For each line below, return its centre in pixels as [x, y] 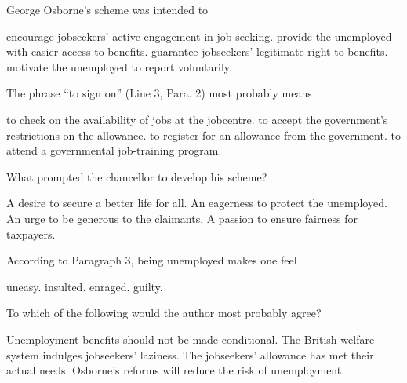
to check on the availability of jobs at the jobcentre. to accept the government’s [197, 119]
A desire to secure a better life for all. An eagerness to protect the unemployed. [197, 203]
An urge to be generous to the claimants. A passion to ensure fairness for [182, 218]
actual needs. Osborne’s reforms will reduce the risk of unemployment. [176, 370]
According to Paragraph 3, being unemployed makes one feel [152, 260]
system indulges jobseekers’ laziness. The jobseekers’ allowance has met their [190, 354]
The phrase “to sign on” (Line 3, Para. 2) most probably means [159, 93]
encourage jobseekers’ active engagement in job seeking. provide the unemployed [199, 36]
